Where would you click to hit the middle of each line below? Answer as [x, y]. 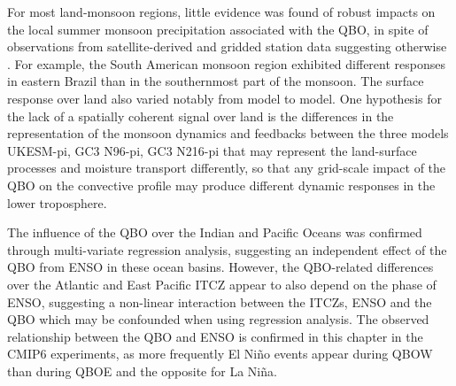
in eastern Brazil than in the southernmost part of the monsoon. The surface [216, 81]
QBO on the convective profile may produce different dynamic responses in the [221, 185]
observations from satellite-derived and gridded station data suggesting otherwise [227, 46]
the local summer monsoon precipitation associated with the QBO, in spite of [218, 29]
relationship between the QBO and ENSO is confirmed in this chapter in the [215, 336]
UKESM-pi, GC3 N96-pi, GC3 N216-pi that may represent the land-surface [212, 150]
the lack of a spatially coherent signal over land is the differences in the [201, 116]
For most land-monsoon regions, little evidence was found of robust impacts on [221, 12]
